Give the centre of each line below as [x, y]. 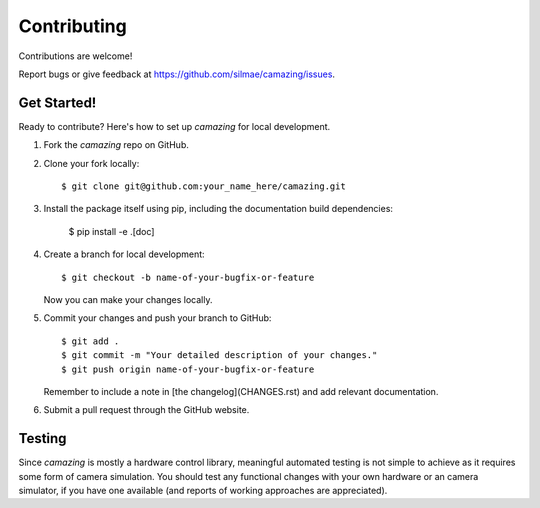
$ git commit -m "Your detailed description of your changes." [219, 355]
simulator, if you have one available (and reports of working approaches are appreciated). [203, 490]
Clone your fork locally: [91, 163]
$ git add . [90, 341]
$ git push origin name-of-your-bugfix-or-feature [188, 369]
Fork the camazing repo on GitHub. [116, 145]
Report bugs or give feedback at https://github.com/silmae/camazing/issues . [176, 74]
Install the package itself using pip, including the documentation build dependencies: [218, 209]
